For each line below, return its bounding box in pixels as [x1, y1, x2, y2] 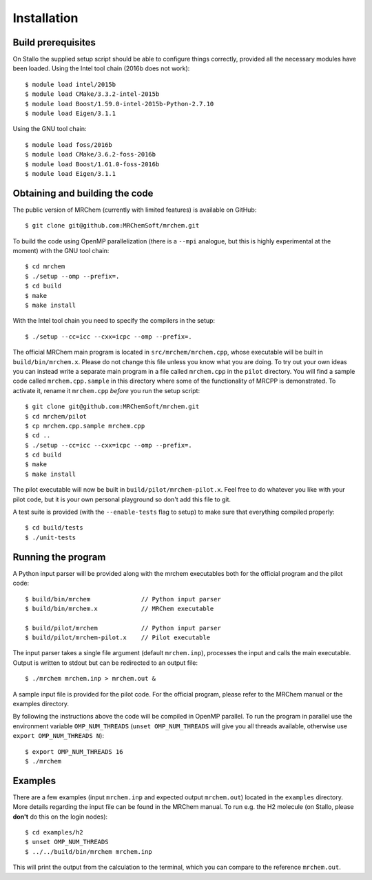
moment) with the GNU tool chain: [12, 247, 110, 255]
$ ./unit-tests [25, 533, 76, 541]
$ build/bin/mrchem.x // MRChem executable [25, 604, 214, 612]
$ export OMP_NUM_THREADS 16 [25, 748, 123, 755]
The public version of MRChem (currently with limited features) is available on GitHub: [12, 206, 257, 214]
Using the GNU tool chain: [12, 125, 87, 133]
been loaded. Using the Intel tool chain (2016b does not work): [12, 64, 190, 72]
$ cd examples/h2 [25, 828, 83, 837]
